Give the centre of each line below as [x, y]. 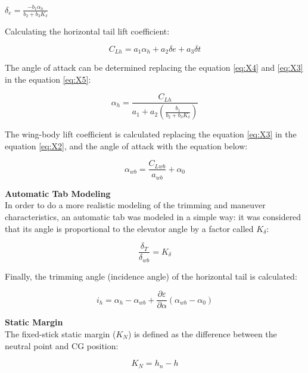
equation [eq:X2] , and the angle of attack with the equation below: [126, 145]
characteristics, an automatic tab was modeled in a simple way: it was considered [153, 216]
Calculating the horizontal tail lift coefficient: [87, 31]
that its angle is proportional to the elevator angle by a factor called [129, 228]
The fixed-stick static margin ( [60, 333]
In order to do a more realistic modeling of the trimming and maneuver [135, 205]
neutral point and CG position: [62, 345]
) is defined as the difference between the [203, 333]
